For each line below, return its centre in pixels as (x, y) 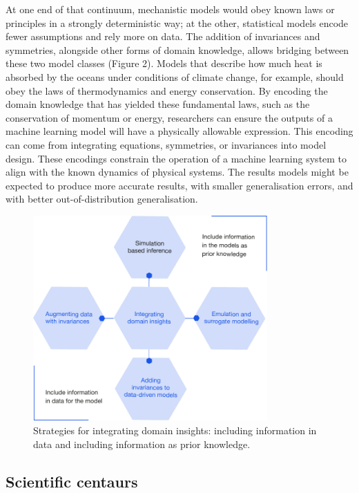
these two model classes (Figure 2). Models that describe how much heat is (164, 63)
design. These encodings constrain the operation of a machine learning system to (176, 158)
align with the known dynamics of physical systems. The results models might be (177, 172)
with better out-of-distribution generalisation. (102, 199)
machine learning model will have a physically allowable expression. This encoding (179, 131)
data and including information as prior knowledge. (142, 444)
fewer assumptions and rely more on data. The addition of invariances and (163, 36)
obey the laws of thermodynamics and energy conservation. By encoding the (167, 90)
